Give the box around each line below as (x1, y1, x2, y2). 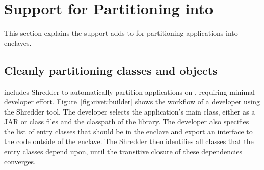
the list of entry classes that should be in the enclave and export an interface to (4, 126, 253, 136)
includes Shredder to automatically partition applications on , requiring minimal (4, 86, 255, 97)
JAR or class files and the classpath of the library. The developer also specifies (4, 116, 249, 127)
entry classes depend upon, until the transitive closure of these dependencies (4, 146, 242, 157)
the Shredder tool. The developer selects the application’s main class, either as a (4, 106, 255, 117)
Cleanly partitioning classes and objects (4, 62, 218, 78)
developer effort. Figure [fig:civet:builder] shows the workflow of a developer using (4, 96, 260, 107)
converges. (4, 156, 36, 166)
